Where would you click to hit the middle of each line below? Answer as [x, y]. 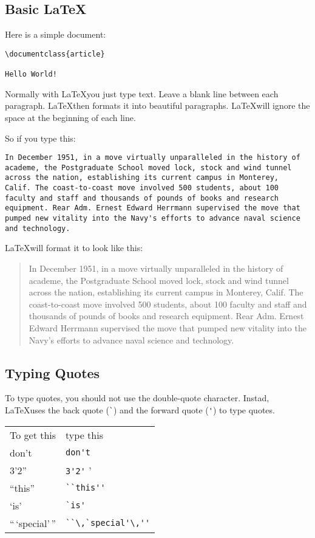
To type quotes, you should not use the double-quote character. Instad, [137, 398]
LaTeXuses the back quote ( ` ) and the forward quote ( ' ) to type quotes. [140, 409]
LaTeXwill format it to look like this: [74, 248]
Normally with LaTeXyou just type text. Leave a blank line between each [142, 93]
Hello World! [31, 74]
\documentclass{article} [55, 54]
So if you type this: [40, 138]
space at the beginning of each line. [70, 117]
